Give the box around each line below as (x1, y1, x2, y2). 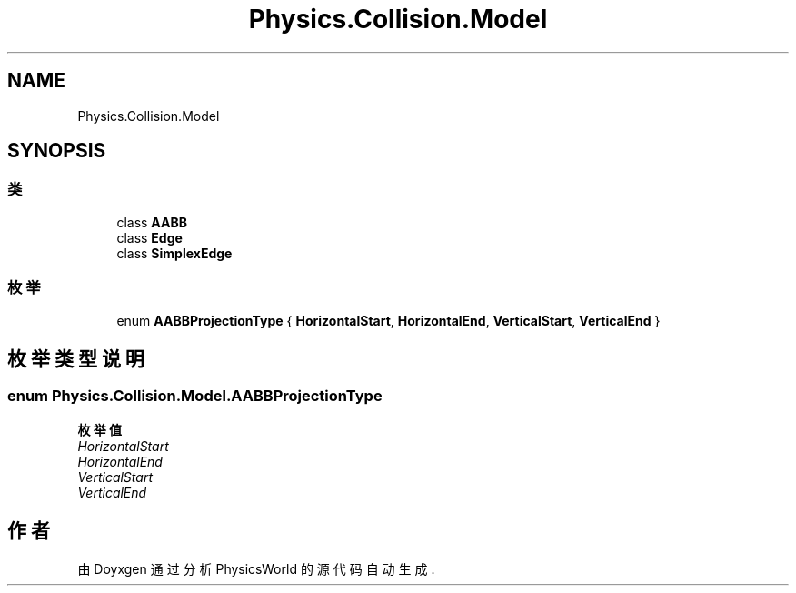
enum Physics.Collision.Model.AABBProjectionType (7, 387, 383, 406)
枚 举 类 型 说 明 (7, 347, 144, 370)
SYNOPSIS (7, 139, 106, 163)
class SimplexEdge (116, 245, 233, 261)
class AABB (116, 214, 187, 230)
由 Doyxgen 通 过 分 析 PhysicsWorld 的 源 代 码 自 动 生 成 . (77, 560, 435, 577)
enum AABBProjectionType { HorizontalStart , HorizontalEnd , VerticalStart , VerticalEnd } (116, 312, 661, 328)
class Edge (116, 229, 183, 246)
